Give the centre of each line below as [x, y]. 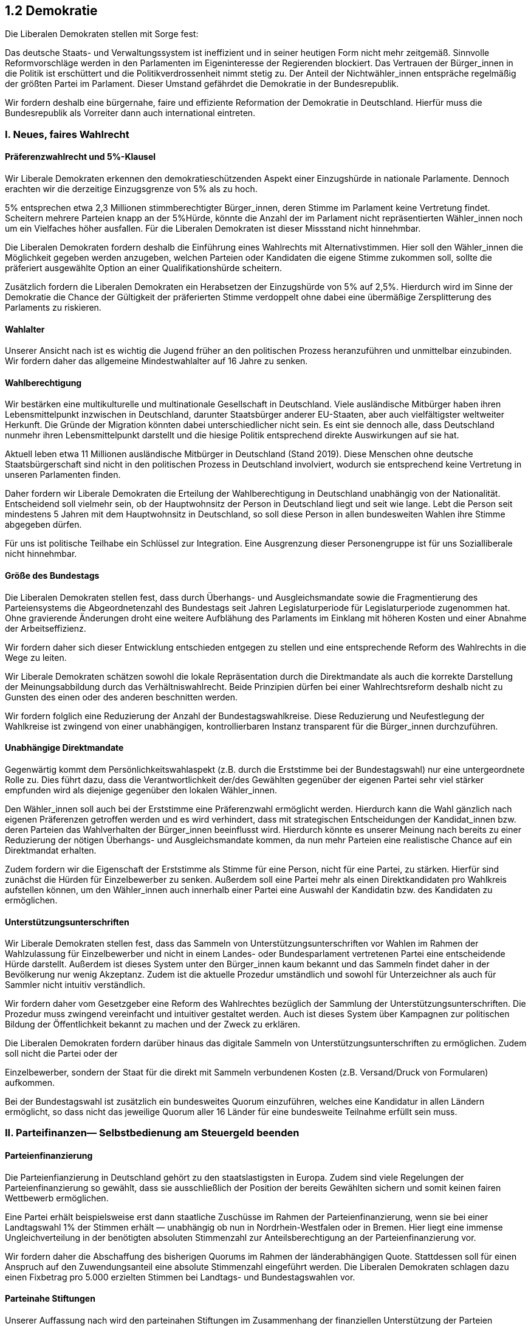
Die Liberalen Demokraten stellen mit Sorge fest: [102, 34]
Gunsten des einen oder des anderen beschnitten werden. [122, 697]
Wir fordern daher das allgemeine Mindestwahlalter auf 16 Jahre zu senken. [156, 361]
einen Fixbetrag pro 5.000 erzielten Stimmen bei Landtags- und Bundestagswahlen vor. [180, 1277]
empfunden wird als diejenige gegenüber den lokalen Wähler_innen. [141, 790]
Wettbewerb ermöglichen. [57, 1198]
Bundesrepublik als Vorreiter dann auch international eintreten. [130, 113]
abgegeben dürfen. [43, 525]
